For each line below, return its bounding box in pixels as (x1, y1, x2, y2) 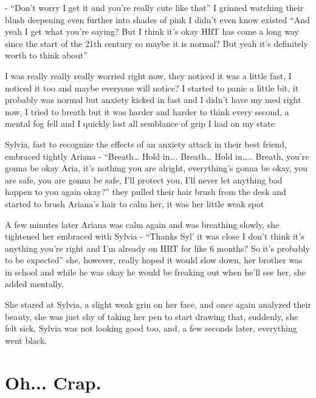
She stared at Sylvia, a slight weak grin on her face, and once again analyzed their (5, 298, 311, 311)
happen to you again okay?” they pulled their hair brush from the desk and (5, 185, 286, 198)
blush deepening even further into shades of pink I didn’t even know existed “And (5, 13, 310, 26)
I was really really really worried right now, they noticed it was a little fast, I (5, 69, 292, 82)
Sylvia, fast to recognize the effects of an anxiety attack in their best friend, (5, 137, 287, 150)
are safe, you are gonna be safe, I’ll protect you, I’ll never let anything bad (5, 173, 283, 186)
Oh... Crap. (5, 369, 101, 394)
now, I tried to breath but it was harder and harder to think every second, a (5, 105, 289, 118)
